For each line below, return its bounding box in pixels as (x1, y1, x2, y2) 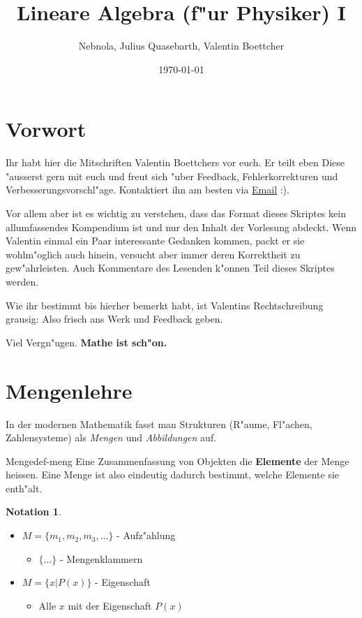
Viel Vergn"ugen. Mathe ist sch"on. (6, 334, 167, 349)
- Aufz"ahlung (116, 528, 176, 543)
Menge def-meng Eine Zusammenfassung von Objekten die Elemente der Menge (6, 453, 349, 468)
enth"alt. (6, 480, 43, 495)
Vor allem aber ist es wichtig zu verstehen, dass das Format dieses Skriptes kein (6, 206, 346, 221)
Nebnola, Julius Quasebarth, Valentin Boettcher (78, 38, 285, 53)
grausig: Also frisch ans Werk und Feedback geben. (6, 311, 223, 326)
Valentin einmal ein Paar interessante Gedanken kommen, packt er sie (6, 233, 305, 248)
